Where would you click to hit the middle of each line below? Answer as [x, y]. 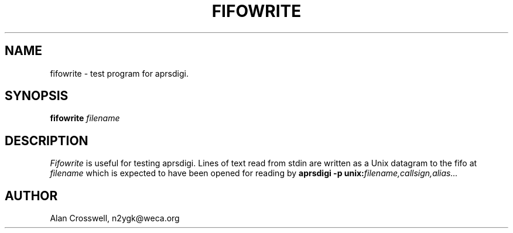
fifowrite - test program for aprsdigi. [119, 73]
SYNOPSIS [37, 96]
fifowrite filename [85, 118]
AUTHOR [31, 196]
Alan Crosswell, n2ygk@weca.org [115, 218]
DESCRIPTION [47, 141]
